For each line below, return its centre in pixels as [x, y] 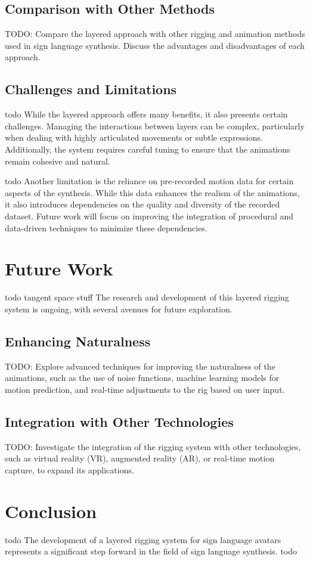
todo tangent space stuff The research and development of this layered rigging [147, 297]
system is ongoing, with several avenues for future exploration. [119, 309]
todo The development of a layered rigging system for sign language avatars [143, 539]
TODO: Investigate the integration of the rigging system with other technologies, [153, 446]
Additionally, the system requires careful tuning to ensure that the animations [148, 149]
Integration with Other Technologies [119, 421]
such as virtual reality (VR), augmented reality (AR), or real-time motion [140, 458]
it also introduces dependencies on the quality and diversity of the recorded [142, 204]
